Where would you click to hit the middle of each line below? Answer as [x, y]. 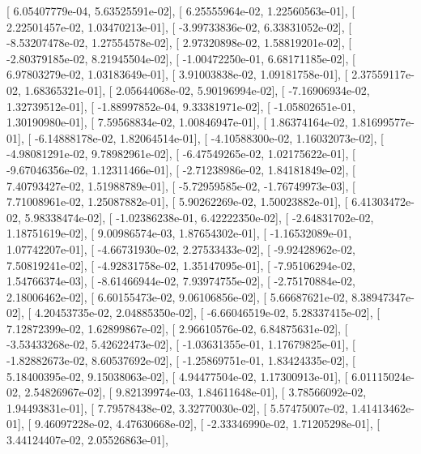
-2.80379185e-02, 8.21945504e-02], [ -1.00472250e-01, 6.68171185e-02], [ [181, 58]
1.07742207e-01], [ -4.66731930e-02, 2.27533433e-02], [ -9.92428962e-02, [181, 248]
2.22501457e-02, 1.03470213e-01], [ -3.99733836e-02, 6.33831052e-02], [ [179, 26]
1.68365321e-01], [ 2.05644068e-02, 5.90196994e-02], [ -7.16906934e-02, [197, 90]
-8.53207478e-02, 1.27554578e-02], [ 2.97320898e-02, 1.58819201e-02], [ [179, 43]
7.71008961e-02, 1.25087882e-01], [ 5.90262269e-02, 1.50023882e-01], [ [177, 201]
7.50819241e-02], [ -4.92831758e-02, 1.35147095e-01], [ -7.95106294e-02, [181, 265]
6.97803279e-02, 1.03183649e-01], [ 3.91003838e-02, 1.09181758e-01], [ [177, 74]
